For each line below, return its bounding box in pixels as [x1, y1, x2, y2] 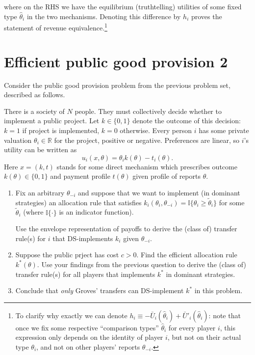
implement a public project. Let [4, 115, 100, 126]
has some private [199, 125, 249, 135]
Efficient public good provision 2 [4, 51, 228, 71]
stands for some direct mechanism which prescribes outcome [56, 161, 237, 171]
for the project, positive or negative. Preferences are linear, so [54, 135, 240, 145]
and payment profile [50, 171, 110, 181]
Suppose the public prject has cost [15, 249, 119, 260]
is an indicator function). [59, 207, 134, 217]
